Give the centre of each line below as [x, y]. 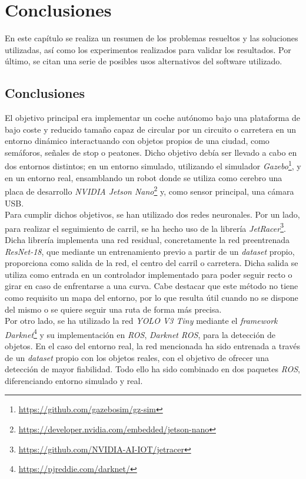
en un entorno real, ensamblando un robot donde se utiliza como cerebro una [144, 177]
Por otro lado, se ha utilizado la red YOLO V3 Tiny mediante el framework [141, 321]
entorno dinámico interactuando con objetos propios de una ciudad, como [137, 141]
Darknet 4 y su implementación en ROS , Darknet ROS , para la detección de [140, 333]
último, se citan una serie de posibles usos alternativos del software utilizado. [144, 61]
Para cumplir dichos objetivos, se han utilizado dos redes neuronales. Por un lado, [152, 214]
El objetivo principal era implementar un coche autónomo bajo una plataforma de [153, 118]
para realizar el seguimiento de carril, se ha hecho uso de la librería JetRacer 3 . [145, 227]
